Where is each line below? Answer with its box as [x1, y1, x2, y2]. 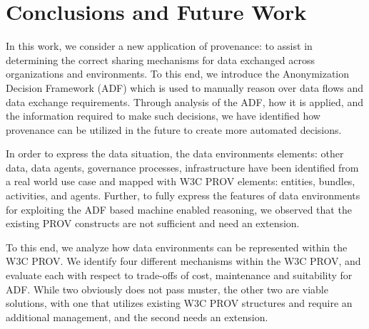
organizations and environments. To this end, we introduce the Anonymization [6, 66, 350, 81]
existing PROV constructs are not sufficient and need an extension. [6, 216, 300, 231]
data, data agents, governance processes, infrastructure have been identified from [6, 160, 359, 174]
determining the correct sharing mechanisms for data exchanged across [6, 52, 315, 67]
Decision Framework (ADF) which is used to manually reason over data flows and [6, 80, 364, 95]
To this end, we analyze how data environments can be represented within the [6, 239, 348, 254]
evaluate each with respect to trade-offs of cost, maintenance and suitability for [6, 268, 353, 283]
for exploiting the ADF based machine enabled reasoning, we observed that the [6, 202, 352, 216]
